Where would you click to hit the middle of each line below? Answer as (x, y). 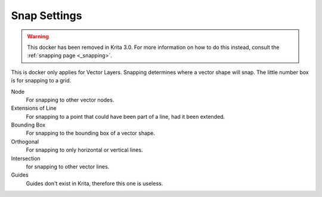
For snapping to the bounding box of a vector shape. (90, 133)
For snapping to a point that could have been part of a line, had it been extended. (126, 116)
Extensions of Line (34, 108)
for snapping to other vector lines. (68, 167)
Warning (38, 36)
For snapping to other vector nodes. (70, 100)
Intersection (26, 158)
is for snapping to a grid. (41, 81)
